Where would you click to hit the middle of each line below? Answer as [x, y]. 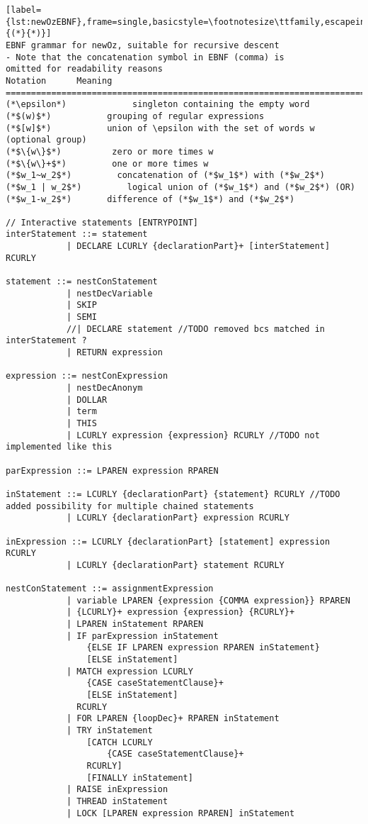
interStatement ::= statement [77, 234]
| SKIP [81, 305]
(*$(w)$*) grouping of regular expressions [135, 116]
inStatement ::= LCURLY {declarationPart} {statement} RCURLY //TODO [173, 494]
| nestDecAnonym [104, 388]
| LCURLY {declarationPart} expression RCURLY [178, 518]
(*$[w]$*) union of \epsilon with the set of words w [160, 128]
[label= [24, 10]
